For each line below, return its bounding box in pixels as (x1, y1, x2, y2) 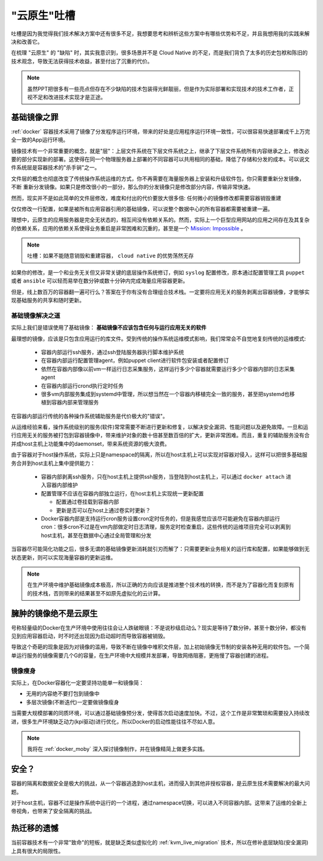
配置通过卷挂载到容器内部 (56, 498, 119, 506)
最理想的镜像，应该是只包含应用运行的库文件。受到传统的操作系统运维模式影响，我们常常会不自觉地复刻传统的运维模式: (11, 335, 306, 342)
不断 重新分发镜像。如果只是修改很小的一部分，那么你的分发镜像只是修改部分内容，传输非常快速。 (11, 183, 254, 191)
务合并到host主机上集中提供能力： (11, 460, 96, 467)
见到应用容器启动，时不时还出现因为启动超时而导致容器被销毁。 (11, 632, 169, 640)
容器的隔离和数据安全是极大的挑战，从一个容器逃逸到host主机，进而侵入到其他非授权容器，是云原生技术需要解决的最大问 (11, 780, 310, 787)
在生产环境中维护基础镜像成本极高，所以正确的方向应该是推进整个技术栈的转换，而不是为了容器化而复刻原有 (27, 581, 294, 589)
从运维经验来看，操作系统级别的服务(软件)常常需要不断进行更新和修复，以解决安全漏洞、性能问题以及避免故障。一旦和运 (11, 424, 309, 431)
